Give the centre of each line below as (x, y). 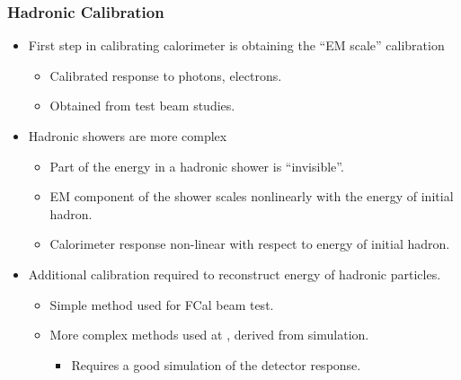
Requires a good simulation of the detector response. (216, 364)
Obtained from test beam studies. (142, 106)
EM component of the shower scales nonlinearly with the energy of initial (252, 196)
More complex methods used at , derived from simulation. (209, 335)
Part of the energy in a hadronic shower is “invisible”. (197, 166)
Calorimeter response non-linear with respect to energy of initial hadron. (250, 244)
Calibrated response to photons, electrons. (166, 75)
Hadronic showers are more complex (128, 136)
